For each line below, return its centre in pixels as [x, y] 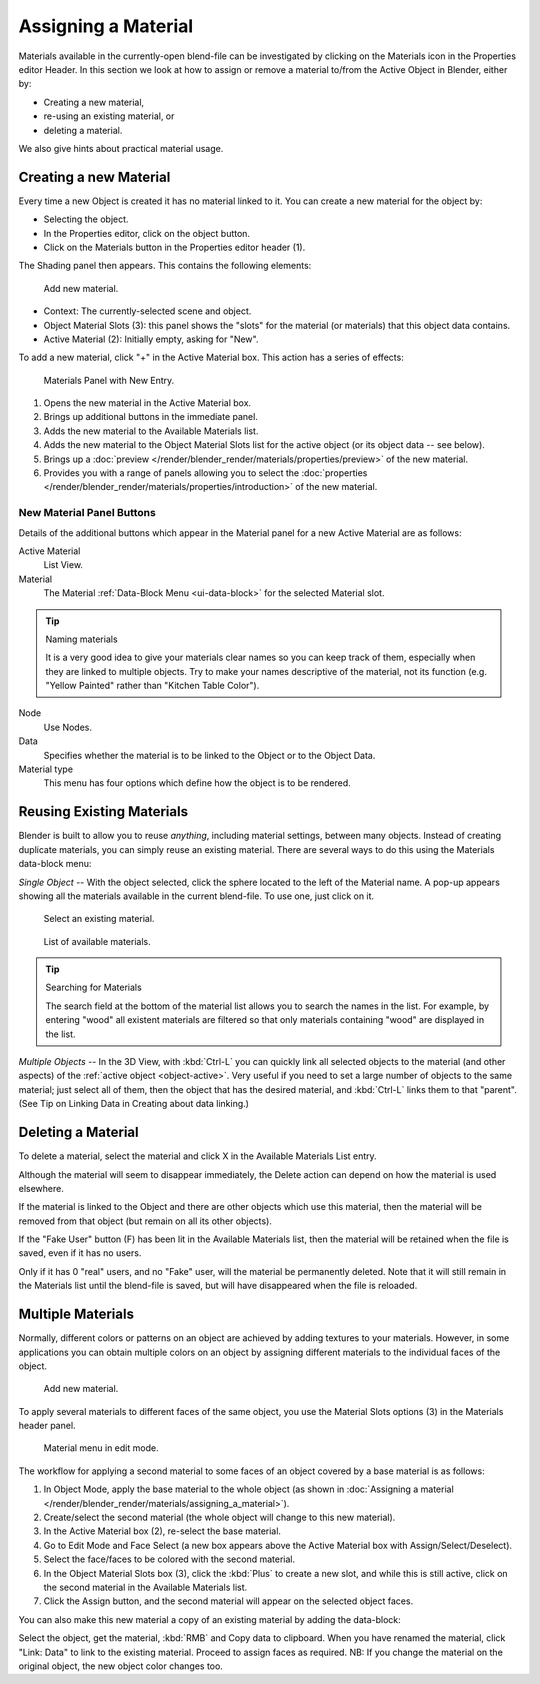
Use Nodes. [68, 727]
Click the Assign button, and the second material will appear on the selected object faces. [228, 1601]
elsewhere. [41, 1188]
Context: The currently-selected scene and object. [147, 311]
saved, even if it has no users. [80, 1253]
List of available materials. [97, 941]
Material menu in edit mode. [101, 1448]
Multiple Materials [76, 1314]
